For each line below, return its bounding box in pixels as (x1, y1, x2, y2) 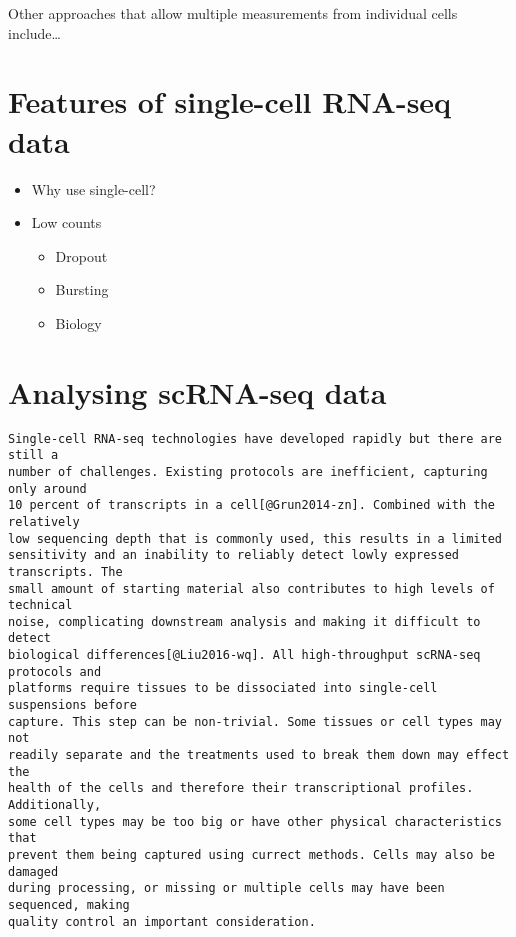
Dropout (55, 245, 108, 266)
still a (8, 448, 59, 463)
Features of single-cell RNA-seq (8, 81, 452, 122)
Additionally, (8, 798, 102, 813)
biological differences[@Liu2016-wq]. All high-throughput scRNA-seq (8, 648, 481, 663)
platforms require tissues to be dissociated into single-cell (8, 681, 438, 696)
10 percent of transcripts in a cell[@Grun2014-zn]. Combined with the (8, 498, 495, 513)
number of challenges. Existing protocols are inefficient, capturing (8, 464, 488, 479)
